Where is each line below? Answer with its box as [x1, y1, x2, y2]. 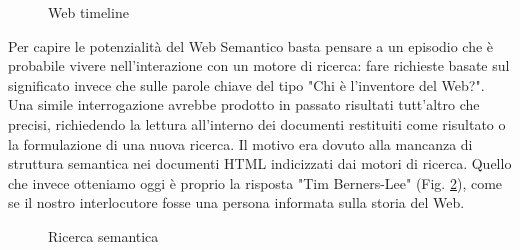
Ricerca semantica [48, 225, 159, 246]
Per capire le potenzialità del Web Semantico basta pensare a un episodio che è [8, 35, 494, 56]
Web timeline [48, 2, 129, 22]
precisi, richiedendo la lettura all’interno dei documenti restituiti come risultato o [8, 113, 506, 134]
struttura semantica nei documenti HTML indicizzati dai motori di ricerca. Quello [8, 153, 512, 174]
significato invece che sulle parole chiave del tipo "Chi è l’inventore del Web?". [8, 74, 485, 95]
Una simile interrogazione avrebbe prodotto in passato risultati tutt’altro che [8, 94, 480, 115]
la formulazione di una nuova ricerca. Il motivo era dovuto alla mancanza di [8, 133, 473, 154]
